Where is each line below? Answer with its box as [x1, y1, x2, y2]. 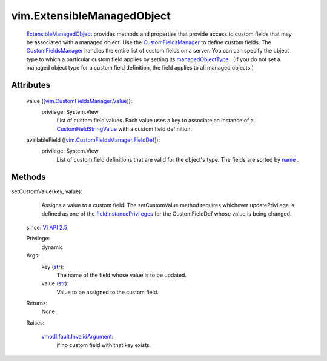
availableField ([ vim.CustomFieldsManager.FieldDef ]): [26, 136, 160, 144]
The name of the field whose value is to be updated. [56, 271, 187, 279]
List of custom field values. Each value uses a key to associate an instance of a [56, 117, 254, 124]
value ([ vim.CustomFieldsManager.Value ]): [26, 97, 133, 104]
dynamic [41, 243, 64, 251]
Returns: [26, 300, 48, 307]
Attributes [11, 79, 51, 90]
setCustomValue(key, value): [11, 188, 83, 195]
